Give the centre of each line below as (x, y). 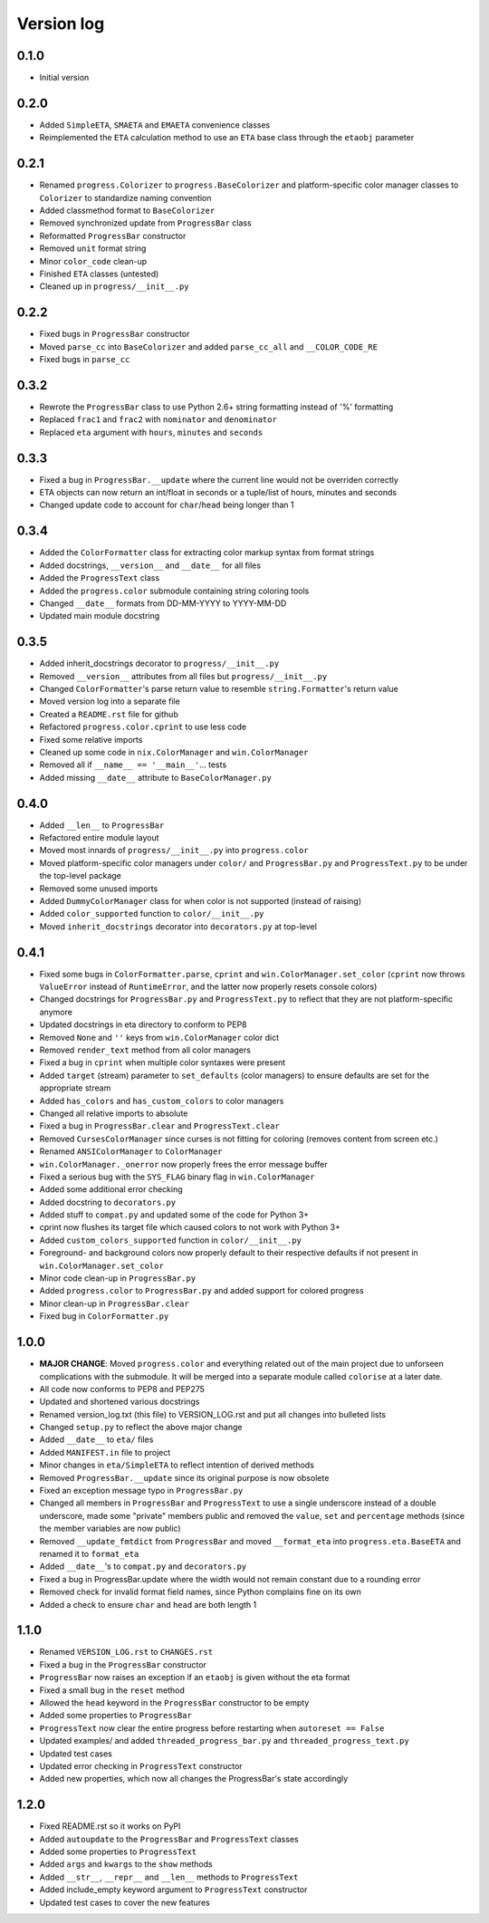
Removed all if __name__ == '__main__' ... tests (133, 764)
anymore (56, 1012)
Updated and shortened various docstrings (120, 1402)
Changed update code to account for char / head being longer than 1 (167, 505)
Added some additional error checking (111, 1189)
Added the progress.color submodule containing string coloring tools (174, 591)
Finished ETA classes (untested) (99, 274)
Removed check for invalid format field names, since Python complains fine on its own (200, 1592)
